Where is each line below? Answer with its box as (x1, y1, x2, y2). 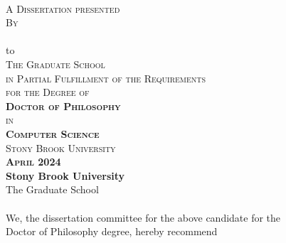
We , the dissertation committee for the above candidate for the (6, 210, 281, 225)
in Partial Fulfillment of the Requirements (6, 70, 206, 85)
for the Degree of (6, 85, 90, 99)
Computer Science (6, 126, 100, 141)
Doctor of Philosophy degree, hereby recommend (6, 224, 218, 239)
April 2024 (6, 154, 61, 169)
